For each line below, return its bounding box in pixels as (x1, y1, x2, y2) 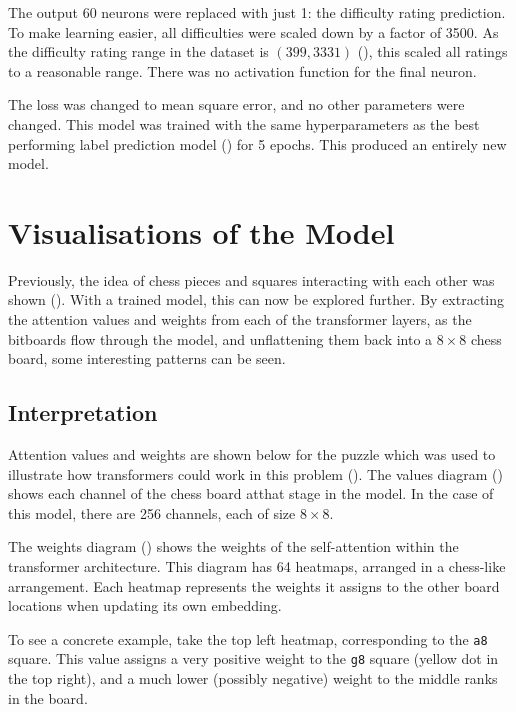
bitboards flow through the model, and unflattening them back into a (8, 328, 433, 349)
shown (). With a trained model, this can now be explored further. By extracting (8, 289, 505, 310)
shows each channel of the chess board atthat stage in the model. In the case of (8, 483, 494, 504)
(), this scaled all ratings (357, 41, 508, 62)
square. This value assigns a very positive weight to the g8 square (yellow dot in (8, 648, 499, 669)
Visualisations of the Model (8, 211, 395, 252)
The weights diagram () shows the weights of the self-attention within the (8, 536, 459, 557)
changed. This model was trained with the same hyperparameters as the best (8, 113, 480, 134)
